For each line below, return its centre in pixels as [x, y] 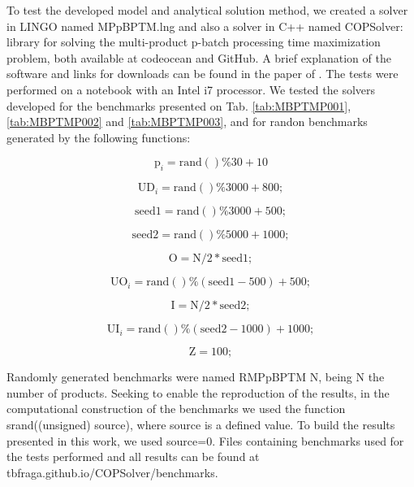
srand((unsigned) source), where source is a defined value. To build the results [201, 424]
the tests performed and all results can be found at [133, 457]
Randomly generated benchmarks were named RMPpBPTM [157, 377]
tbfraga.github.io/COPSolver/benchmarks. [112, 472]
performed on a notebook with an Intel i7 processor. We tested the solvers [191, 89]
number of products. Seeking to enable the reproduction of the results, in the [198, 392]
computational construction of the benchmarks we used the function [176, 409]
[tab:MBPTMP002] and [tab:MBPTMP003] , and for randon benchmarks [187, 122]
